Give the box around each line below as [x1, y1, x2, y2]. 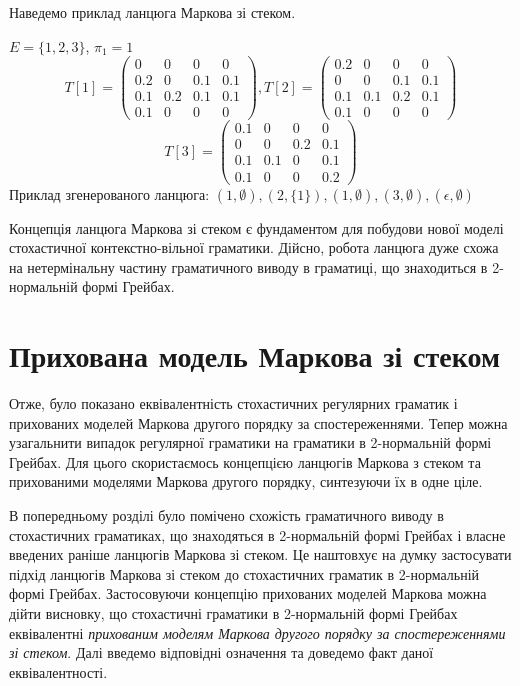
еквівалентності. [9, 661, 108, 682]
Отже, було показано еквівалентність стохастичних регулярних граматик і [9, 393, 458, 414]
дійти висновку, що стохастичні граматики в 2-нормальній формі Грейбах [9, 603, 458, 623]
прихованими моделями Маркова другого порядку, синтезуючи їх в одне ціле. [9, 471, 483, 492]
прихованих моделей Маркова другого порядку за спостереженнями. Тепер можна [9, 412, 508, 433]
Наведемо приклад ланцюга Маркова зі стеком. [9, 2, 296, 22]
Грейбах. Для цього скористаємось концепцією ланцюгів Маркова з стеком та [9, 451, 481, 472]
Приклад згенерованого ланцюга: [9, 183, 210, 204]
